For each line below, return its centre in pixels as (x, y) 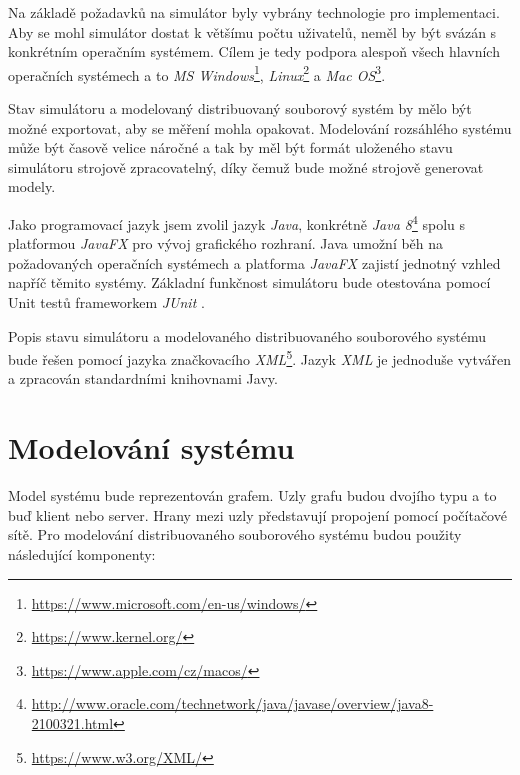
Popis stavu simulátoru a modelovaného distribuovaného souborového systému (247, 335)
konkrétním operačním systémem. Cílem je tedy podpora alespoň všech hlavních (254, 51)
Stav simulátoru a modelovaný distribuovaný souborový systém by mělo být (240, 108)
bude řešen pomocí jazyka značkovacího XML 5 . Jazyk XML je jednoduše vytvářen (259, 357)
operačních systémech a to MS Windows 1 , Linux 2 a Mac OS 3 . (197, 73)
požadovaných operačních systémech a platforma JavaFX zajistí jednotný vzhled (254, 262)
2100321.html (72, 722)
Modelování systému (151, 447)
